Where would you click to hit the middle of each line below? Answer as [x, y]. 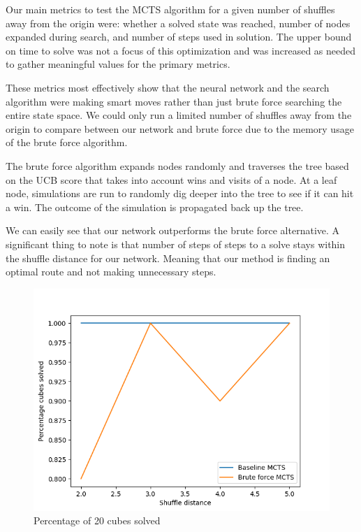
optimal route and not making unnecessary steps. [111, 272]
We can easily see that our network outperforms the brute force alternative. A [173, 230]
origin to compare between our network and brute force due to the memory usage [180, 128]
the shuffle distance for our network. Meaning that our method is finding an [168, 258]
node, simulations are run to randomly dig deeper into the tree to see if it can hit [180, 193]
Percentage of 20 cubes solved [97, 520]
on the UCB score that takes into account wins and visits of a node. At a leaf [171, 179]
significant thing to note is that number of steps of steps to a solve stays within [176, 244]
